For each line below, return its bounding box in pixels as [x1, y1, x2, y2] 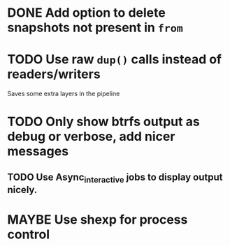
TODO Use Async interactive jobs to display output [7, 171, 223, 185]
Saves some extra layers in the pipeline [7, 89, 120, 98]
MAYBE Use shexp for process [7, 212, 188, 228]
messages [7, 144, 69, 160]
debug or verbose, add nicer [7, 129, 175, 144]
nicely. [7, 183, 38, 196]
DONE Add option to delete [7, 5, 166, 21]
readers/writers [7, 66, 101, 82]
